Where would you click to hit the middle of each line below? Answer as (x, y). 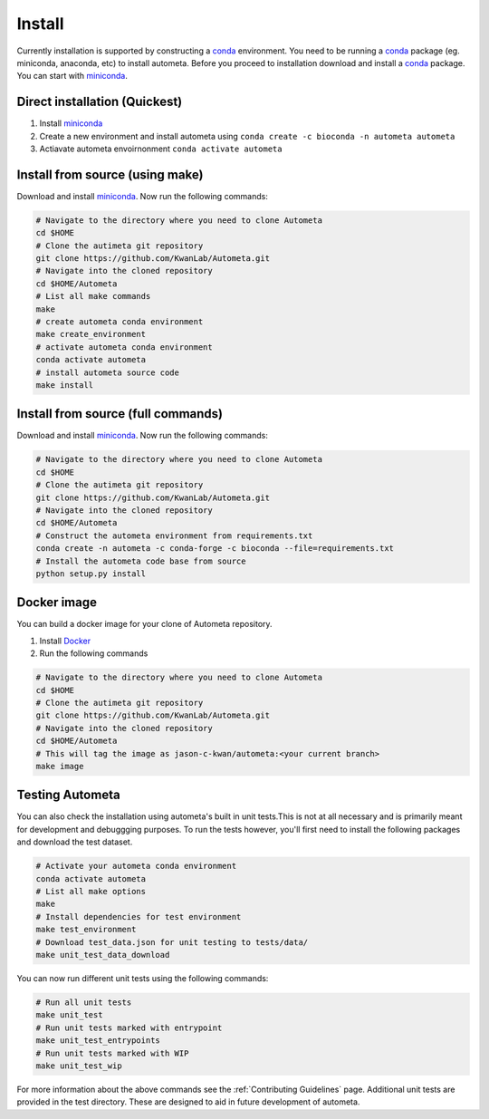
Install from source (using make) (110, 174)
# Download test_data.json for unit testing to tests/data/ (172, 942)
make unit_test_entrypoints (98, 1041)
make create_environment (91, 334)
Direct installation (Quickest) (100, 102)
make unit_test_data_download (103, 955)
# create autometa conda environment (120, 322)
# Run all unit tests (84, 1002)
